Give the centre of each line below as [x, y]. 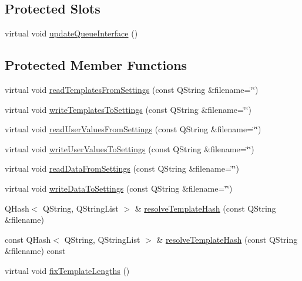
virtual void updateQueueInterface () [71, 33]
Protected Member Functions [96, 65]
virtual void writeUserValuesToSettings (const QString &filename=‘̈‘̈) [130, 148]
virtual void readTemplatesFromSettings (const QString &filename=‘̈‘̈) [132, 89]
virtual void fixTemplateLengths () [67, 270]
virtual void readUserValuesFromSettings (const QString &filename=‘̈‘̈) [133, 129]
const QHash [28, 239]
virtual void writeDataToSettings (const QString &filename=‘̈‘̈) [119, 188]
